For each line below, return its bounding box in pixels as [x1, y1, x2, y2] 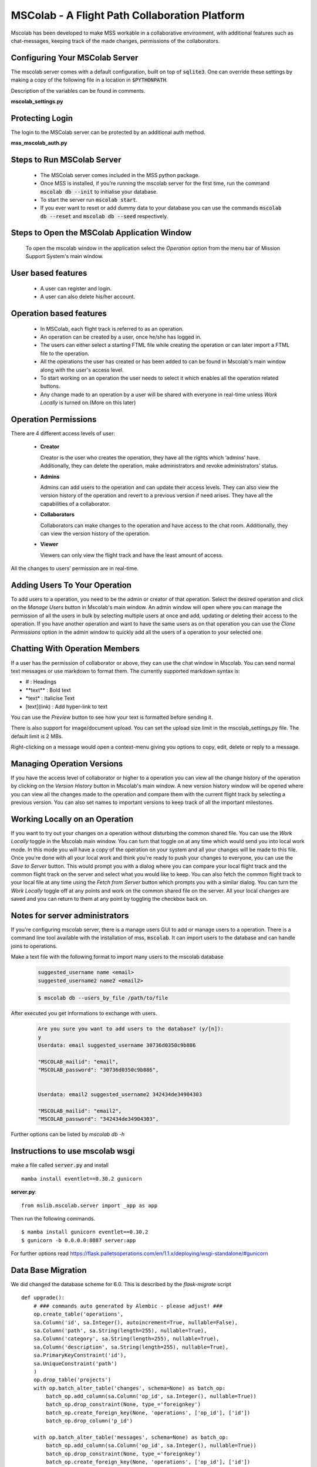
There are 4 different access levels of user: [11, 430, 116, 437]
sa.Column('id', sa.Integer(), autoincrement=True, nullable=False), [33, 1319, 238, 1326]
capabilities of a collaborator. [40, 500, 111, 507]
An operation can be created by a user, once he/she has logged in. [40, 333, 202, 340]
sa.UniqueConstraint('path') [33, 1360, 117, 1367]
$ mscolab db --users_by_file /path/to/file [38, 995, 168, 1002]
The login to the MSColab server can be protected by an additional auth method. [11, 129, 205, 136]
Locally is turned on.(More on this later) [40, 399, 136, 406]
